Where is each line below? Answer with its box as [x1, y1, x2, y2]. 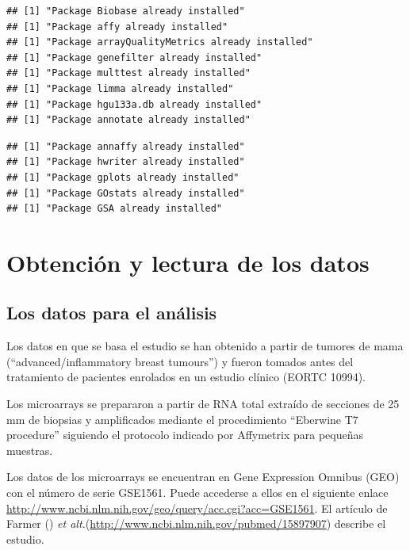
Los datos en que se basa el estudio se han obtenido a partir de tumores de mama [6, 338, 404, 354]
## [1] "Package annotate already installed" [6, 114, 251, 126]
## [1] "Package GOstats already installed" [6, 187, 245, 199]
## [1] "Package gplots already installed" [6, 171, 239, 183]
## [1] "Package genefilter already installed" [6, 52, 262, 63]
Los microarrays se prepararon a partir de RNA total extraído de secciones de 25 [6, 395, 400, 412]
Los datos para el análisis [6, 300, 217, 325]
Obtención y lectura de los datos [6, 246, 370, 278]
